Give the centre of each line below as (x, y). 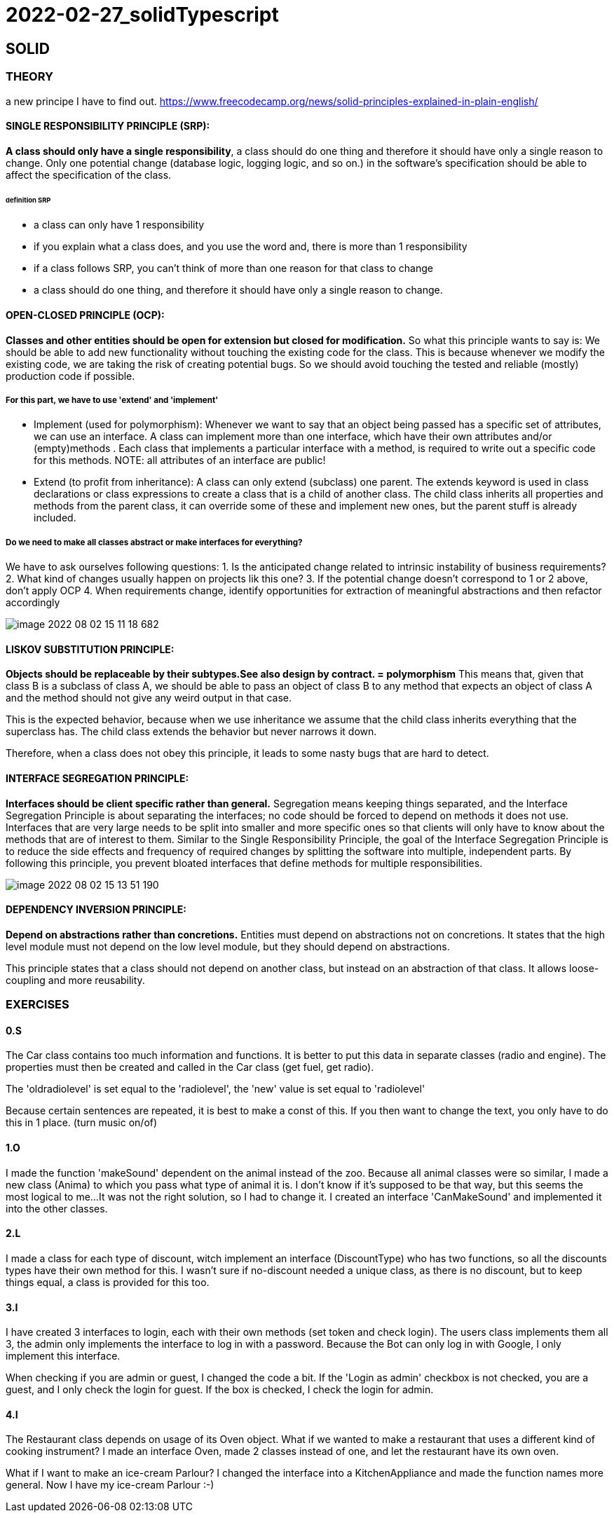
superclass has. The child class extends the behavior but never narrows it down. (191, 732)
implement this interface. (63, 1356)
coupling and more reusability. (75, 980)
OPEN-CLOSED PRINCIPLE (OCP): (85, 315)
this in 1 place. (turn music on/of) (82, 1123)
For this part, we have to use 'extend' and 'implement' (112, 401)
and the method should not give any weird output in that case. (149, 698)
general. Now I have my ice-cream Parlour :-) (110, 1485)
